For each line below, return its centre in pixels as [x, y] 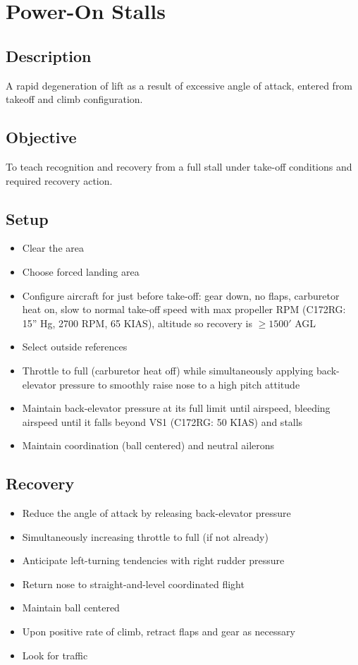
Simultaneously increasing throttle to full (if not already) [145, 536]
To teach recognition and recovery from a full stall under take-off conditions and [179, 166]
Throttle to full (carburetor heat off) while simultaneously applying [168, 370]
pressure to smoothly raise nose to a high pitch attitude [180, 384]
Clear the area [53, 248]
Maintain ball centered [71, 608]
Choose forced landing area [81, 271]
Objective [41, 137]
